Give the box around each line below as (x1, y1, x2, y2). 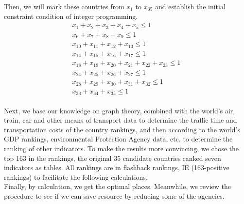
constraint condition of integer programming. (4, 11, 138, 21)
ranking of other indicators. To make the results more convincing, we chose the (4, 143, 239, 154)
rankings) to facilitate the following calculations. (4, 172, 148, 182)
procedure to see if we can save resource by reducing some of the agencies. (4, 191, 225, 201)
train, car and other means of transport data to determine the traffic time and (4, 115, 237, 125)
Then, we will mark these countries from (4, 1, 124, 11)
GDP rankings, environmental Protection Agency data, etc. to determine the (4, 134, 233, 144)
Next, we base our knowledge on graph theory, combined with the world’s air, (4, 105, 235, 115)
